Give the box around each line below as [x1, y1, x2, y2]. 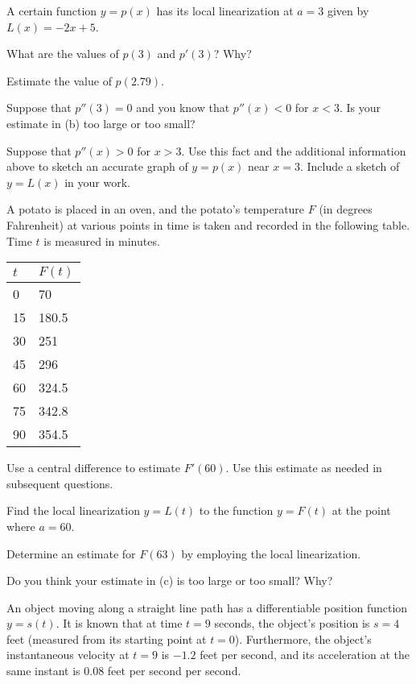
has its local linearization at [156, 2, 294, 19]
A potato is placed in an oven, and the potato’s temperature [6, 201, 305, 218]
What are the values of [6, 45, 119, 62]
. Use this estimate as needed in [225, 459, 382, 476]
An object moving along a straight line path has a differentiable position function [6, 599, 408, 616]
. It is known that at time [56, 615, 183, 632]
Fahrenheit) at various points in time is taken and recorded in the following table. [6, 216, 410, 233]
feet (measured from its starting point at [6, 630, 207, 647]
